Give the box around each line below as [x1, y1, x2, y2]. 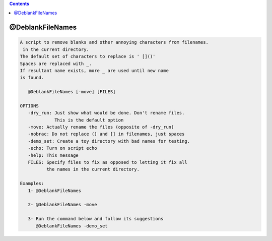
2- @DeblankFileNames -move [28, 202, 98, 208]
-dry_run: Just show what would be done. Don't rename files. [28, 110, 185, 116]
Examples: [20, 180, 44, 187]
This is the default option [54, 117, 124, 123]
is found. [20, 75, 44, 81]
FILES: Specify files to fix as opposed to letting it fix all [28, 159, 187, 165]
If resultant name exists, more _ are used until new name [20, 68, 169, 73]
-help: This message [28, 152, 79, 158]
